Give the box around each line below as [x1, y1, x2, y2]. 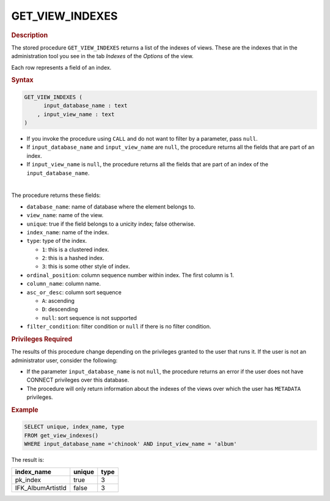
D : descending [42, 306, 78, 313]
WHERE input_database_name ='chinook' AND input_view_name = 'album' [24, 440, 237, 448]
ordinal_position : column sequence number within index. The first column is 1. [26, 271, 235, 278]
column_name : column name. [26, 280, 101, 288]
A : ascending [42, 297, 75, 305]
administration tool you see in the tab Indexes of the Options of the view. [11, 53, 194, 60]
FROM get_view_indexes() [24, 432, 99, 439]
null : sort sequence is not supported [42, 314, 137, 321]
